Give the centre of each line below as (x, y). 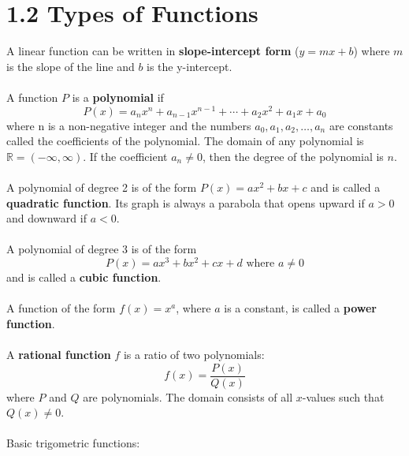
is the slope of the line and (71, 66)
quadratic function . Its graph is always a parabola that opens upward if (186, 202)
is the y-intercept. (190, 66)
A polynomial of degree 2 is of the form (102, 187)
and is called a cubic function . (84, 277)
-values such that (343, 396)
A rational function (59, 354)
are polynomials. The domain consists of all (188, 396)
